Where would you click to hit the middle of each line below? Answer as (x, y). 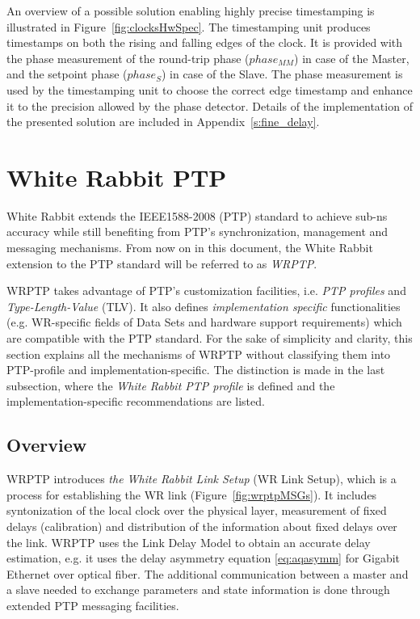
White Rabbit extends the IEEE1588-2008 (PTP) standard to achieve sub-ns (197, 215)
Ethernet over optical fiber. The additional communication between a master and (208, 573)
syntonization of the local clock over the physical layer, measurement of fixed (197, 510)
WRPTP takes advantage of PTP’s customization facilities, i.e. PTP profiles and (206, 291)
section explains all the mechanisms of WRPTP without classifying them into (199, 354)
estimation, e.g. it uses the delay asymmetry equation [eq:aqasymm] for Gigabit (204, 558)
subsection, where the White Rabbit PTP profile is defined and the (171, 385)
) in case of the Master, (352, 58)
